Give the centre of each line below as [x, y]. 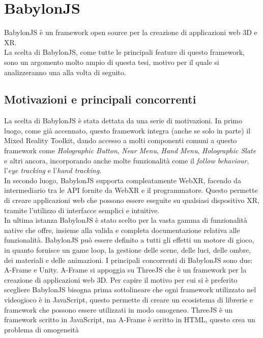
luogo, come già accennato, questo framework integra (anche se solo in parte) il [127, 130]
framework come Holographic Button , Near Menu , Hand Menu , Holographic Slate [130, 150]
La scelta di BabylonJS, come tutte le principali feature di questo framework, [125, 52]
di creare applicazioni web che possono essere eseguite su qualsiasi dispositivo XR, [132, 200]
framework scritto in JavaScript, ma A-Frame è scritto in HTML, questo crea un [130, 319]
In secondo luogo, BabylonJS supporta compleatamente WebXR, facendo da [123, 180]
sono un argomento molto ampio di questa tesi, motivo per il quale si [112, 62]
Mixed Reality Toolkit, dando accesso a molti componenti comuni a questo [121, 140]
